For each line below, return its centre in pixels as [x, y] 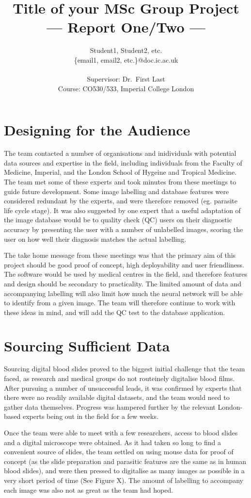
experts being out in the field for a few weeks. [90, 416]
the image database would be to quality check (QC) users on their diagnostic [118, 220]
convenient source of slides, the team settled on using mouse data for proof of [119, 452]
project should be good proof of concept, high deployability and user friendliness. [124, 264]
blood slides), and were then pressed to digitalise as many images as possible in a [125, 471]
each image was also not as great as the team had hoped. [89, 490]
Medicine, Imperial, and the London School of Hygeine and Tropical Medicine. [120, 172]
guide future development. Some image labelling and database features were [117, 191]
